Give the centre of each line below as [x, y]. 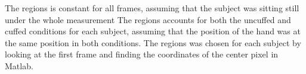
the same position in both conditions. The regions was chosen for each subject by [153, 42]
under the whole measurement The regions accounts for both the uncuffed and [148, 19]
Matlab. [19, 65]
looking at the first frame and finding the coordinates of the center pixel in [142, 54]
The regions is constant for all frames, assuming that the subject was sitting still [152, 8]
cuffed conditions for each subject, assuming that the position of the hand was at [153, 31]
